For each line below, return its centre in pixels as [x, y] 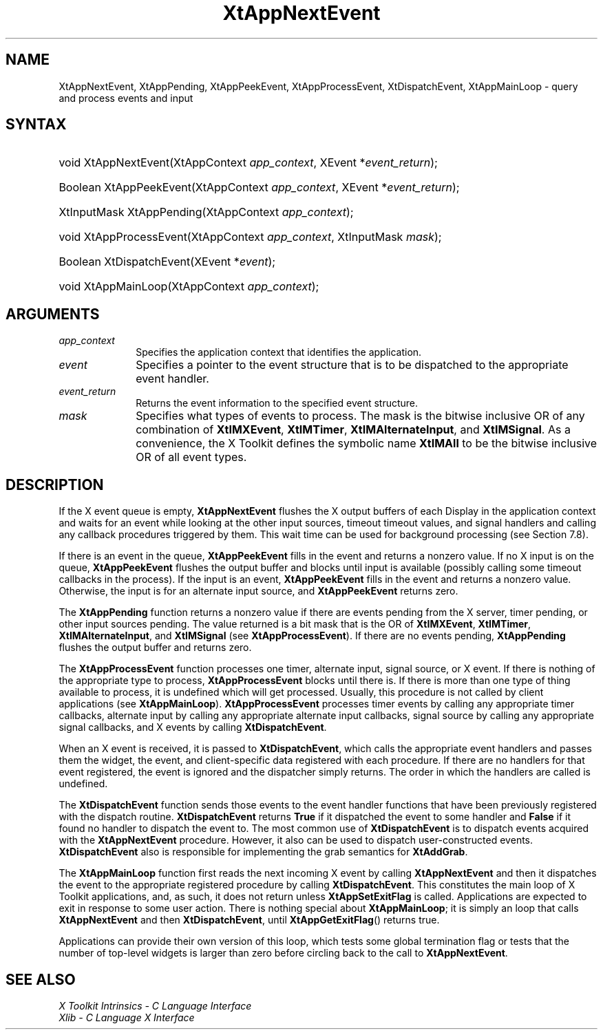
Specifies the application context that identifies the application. [279, 352]
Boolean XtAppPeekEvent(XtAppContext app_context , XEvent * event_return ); [259, 188]
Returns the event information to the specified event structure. [277, 403]
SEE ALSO [41, 979]
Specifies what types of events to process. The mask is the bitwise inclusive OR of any [360, 416]
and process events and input [126, 98]
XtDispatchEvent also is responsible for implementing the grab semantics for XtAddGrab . [263, 852]
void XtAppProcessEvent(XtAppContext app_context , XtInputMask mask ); [250, 237]
